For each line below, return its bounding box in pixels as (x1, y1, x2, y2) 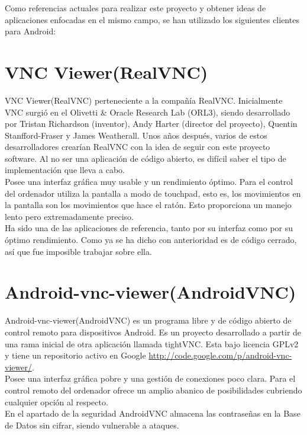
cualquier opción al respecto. (5, 395, 108, 408)
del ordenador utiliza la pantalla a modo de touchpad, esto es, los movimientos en (5, 187, 301, 199)
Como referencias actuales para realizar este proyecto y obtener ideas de (5, 2, 266, 14)
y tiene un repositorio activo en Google (5, 349, 146, 362)
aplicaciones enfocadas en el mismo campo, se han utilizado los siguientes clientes (5, 13, 299, 25)
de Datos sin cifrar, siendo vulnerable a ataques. (5, 418, 179, 431)
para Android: (5, 25, 56, 37)
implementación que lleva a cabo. (5, 164, 125, 176)
